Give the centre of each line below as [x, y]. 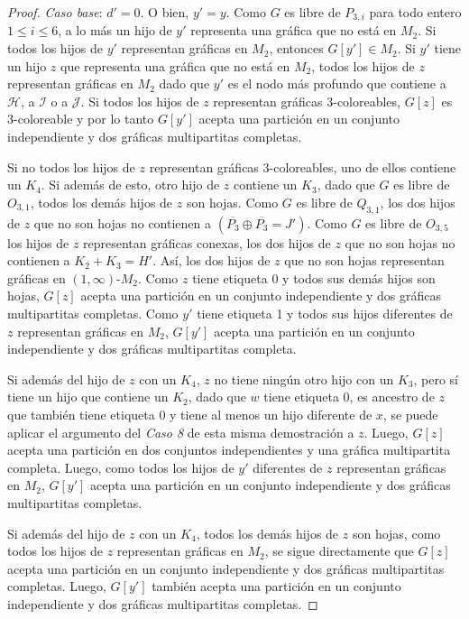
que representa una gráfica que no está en [175, 65]
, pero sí [436, 379]
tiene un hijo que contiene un [88, 397]
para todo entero [415, 12]
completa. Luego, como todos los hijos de [121, 467]
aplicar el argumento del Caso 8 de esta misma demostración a [181, 432]
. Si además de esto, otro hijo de [130, 185]
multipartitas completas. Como [93, 313]
